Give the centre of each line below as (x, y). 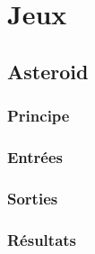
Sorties (33, 198)
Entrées (35, 156)
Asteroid (48, 71)
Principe (39, 116)
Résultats (42, 239)
